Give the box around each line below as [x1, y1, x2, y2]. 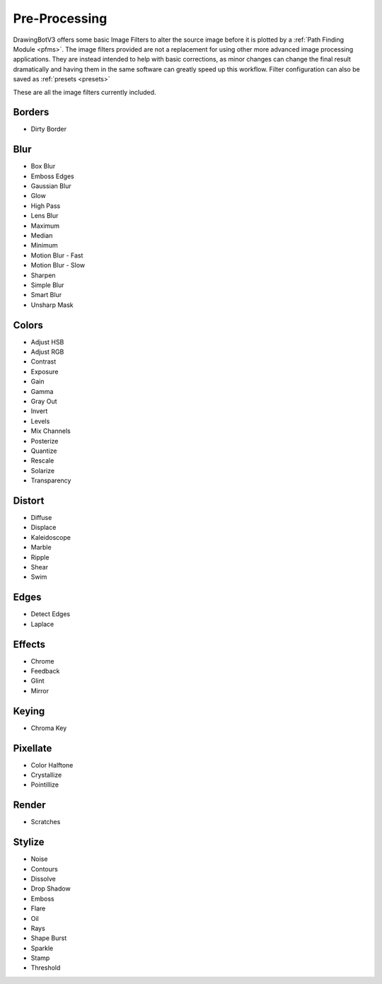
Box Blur [30, 162, 56, 170]
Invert [30, 407, 48, 415]
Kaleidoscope [30, 533, 71, 541]
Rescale [30, 456, 54, 465]
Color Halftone [30, 760, 74, 769]
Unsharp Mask [30, 301, 74, 309]
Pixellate [13, 742, 52, 754]
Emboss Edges [30, 172, 74, 180]
